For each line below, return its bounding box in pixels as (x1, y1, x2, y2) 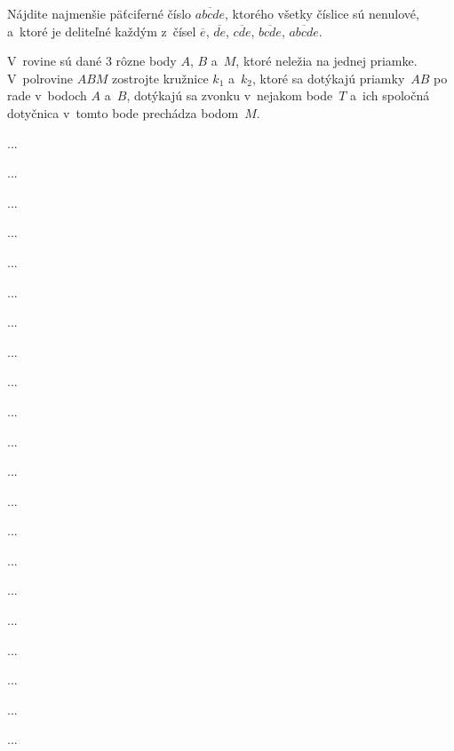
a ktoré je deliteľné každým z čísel (7, 21, 196, 40)
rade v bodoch (7, 86, 87, 105)
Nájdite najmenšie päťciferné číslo (7, 4, 192, 22)
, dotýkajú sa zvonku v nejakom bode (126, 86, 333, 105)
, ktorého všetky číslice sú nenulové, (225, 4, 419, 22)
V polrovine (7, 68, 73, 87)
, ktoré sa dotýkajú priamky (251, 68, 405, 87)
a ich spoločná (350, 86, 430, 105)
